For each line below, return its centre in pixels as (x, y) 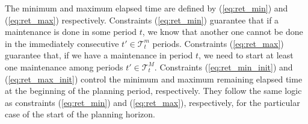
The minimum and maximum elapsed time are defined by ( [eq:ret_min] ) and (146, 8)
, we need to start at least (246, 55)
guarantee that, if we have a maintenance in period (99, 55)
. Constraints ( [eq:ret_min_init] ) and (223, 67)
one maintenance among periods (64, 67)
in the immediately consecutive (62, 43)
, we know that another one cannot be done (223, 32)
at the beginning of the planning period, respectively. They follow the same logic (153, 91)
